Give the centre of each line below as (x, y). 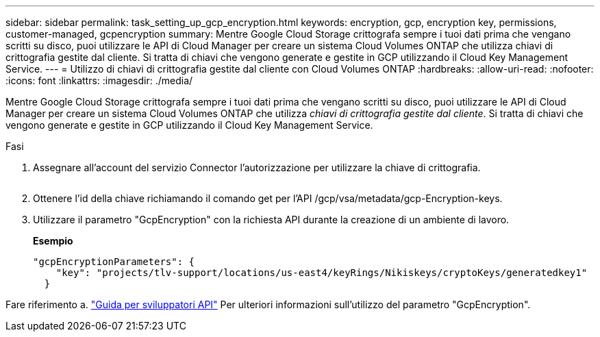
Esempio (53, 241)
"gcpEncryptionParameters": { (114, 262)
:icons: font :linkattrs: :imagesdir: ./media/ (99, 80)
